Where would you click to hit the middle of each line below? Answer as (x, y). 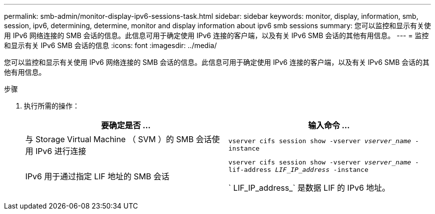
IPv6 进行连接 (61, 151)
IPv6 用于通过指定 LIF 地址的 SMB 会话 (97, 176)
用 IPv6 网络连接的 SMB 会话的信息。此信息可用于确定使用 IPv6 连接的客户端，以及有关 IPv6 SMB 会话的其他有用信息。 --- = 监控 (217, 35)
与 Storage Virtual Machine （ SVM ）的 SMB (109, 139)
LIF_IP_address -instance (322, 170)
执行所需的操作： (52, 106)
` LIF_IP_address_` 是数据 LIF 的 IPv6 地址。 (309, 188)
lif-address (250, 170)
